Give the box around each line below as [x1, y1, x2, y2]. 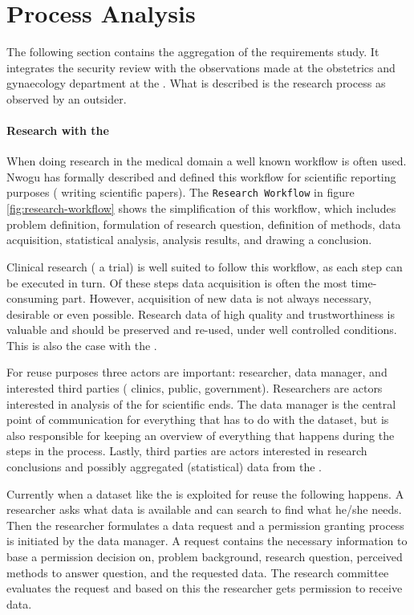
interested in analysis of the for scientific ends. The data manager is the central [6, 395, 396, 412]
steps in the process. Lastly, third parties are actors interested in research [6, 442, 367, 459]
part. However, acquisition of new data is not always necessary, [62, 290, 371, 307]
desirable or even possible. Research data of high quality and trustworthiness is [6, 305, 396, 322]
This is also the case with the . [6, 336, 157, 353]
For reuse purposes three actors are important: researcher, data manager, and [6, 364, 388, 381]
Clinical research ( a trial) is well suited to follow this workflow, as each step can [6, 258, 403, 275]
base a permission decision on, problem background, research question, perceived [6, 548, 403, 565]
